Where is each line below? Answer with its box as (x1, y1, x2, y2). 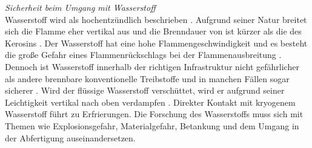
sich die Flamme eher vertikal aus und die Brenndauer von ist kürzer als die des (5, 25, 302, 37)
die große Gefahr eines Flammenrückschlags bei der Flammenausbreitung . (5, 48, 282, 61)
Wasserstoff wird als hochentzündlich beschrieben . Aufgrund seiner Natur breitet (5, 13, 307, 25)
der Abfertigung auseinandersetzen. (5, 131, 136, 144)
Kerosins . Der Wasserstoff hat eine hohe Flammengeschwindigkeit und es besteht (5, 36, 308, 49)
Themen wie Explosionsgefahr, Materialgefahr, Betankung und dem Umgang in (5, 119, 299, 132)
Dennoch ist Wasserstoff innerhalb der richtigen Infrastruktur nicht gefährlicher (5, 60, 299, 72)
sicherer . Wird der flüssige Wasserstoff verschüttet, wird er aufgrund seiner (5, 84, 285, 97)
